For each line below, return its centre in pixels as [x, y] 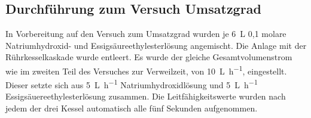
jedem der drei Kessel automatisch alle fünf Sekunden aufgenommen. [132, 108]
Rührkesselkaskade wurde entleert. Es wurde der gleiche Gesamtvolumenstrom [149, 57]
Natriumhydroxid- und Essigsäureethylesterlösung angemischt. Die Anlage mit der [156, 45]
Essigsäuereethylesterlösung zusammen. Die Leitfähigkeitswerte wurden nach [146, 96]
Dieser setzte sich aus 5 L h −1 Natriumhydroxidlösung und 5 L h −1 [132, 84]
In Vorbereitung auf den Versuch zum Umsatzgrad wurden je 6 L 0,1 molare [146, 34]
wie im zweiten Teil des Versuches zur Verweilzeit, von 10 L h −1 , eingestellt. [146, 70]
